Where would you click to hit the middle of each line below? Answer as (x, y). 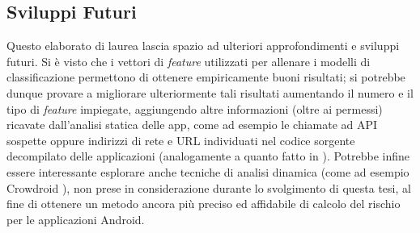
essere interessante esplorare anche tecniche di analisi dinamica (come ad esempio (208, 171)
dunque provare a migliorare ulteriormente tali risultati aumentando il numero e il (210, 92)
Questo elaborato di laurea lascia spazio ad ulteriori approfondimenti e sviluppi (203, 46)
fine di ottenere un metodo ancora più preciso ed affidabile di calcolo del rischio (204, 204)
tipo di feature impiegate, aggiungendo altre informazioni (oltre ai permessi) (195, 108)
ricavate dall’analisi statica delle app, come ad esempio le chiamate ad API (192, 125)
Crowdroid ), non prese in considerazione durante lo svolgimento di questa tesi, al (209, 187)
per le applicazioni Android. (76, 219)
